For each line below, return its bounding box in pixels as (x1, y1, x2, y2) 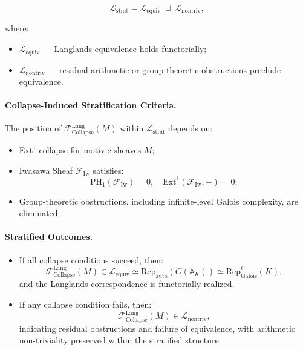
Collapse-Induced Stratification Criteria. (5, 99, 177, 111)
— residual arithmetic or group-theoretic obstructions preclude (48, 63, 281, 76)
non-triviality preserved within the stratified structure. (19, 334, 221, 346)
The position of (5, 122, 62, 134)
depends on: (168, 122, 213, 134)
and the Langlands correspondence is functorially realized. (19, 277, 235, 290)
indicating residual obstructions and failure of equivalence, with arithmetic (19, 322, 296, 334)
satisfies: (93, 163, 124, 176)
